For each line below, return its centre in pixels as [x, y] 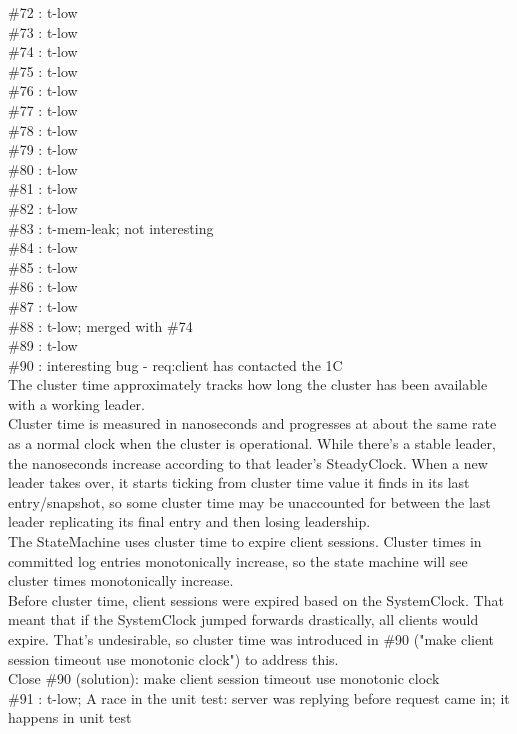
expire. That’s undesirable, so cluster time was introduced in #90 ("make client [251, 639]
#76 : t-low [43, 90]
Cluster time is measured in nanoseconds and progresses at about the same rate [252, 423]
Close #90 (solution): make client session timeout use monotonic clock [224, 678]
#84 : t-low [43, 247]
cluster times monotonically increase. [121, 580]
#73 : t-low [43, 31]
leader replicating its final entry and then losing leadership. [189, 521]
